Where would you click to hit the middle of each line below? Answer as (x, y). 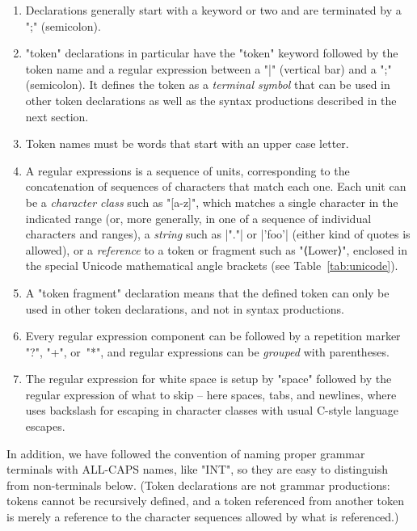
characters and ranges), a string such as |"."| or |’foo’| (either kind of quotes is (218, 234)
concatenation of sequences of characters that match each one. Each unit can (216, 186)
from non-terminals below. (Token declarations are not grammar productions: (198, 485)
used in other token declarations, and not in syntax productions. (185, 308)
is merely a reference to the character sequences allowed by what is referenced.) (203, 517)
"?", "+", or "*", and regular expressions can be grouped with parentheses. (207, 351)
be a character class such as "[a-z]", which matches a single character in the (212, 202)
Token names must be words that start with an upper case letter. (187, 143)
